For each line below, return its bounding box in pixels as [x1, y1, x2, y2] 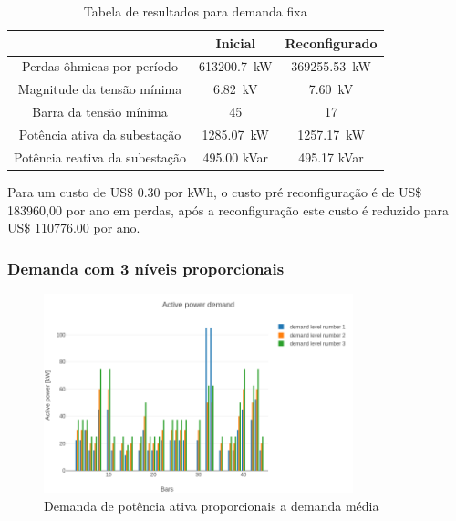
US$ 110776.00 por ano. [7, 218, 140, 237]
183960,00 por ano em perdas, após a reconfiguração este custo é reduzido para [7, 200, 449, 219]
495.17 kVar [298, 147, 364, 166]
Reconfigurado [285, 33, 378, 52]
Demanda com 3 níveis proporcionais [7, 256, 285, 279]
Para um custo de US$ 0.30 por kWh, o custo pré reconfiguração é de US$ [7, 182, 422, 201]
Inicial [215, 33, 255, 52]
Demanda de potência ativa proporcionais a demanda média [44, 495, 379, 515]
